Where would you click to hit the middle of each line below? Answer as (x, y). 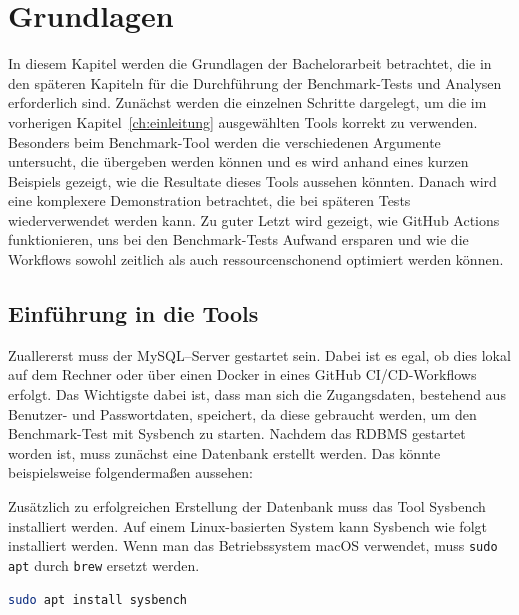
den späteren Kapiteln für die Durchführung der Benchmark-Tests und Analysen (255, 82)
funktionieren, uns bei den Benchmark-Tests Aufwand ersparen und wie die (238, 239)
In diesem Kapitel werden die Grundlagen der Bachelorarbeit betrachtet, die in (250, 63)
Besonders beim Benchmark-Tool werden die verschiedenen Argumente (224, 141)
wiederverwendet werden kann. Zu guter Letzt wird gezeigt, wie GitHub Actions (254, 219)
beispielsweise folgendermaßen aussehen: (131, 472)
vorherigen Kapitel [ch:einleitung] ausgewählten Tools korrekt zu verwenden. (243, 121)
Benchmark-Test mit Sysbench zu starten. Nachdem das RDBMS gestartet (237, 433)
